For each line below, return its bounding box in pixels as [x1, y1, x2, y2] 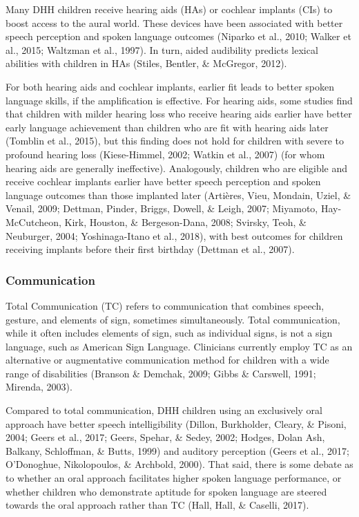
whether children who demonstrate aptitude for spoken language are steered [6, 484, 327, 498]
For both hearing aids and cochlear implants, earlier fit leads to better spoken [6, 79, 334, 93]
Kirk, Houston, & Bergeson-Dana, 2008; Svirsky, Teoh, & [64, 214, 307, 229]
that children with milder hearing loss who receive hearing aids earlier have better [6, 106, 352, 121]
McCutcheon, [6, 214, 61, 229]
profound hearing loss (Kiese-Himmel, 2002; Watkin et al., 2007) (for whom [6, 147, 325, 161]
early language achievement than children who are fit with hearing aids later [6, 120, 329, 134]
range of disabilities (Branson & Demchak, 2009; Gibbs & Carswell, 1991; [6, 366, 316, 380]
